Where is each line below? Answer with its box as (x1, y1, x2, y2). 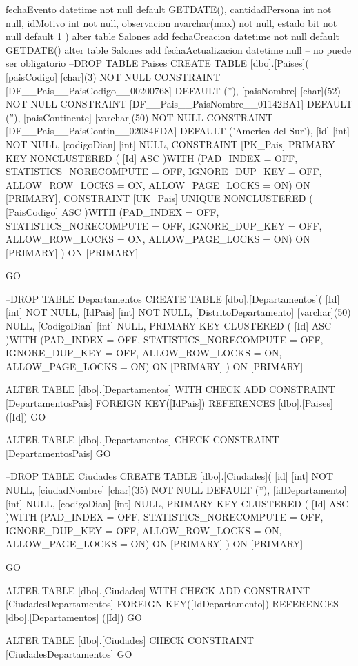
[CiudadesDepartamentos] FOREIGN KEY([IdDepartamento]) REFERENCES (6, 596, 339, 611)
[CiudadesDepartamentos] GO (6, 646, 132, 660)
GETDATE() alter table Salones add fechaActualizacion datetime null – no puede (6, 42, 352, 57)
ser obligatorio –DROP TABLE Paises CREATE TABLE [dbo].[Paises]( (6, 56, 309, 70)
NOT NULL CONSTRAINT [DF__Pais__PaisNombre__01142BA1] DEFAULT (6, 97, 353, 111)
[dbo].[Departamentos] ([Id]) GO (6, 609, 143, 624)
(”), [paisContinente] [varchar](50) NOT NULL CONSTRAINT (6, 110, 273, 124)
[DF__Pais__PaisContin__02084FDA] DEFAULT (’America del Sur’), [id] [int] (6, 123, 350, 138)
